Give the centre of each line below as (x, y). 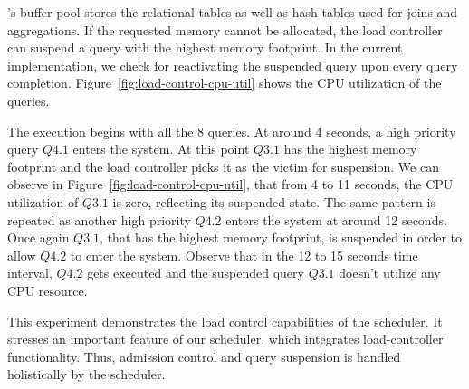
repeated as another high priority (99, 219)
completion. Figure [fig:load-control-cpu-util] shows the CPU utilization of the (225, 83)
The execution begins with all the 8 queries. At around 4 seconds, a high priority (232, 131)
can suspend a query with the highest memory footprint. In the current (205, 47)
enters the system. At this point (161, 149)
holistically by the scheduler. (86, 374)
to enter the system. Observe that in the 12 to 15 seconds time (244, 255)
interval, (30, 273)
